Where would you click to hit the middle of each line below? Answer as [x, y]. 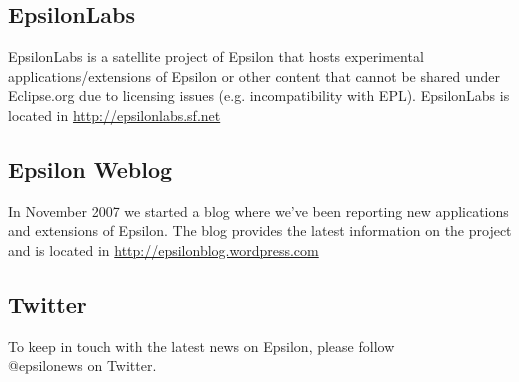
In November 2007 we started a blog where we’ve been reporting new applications [258, 210]
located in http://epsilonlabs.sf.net [114, 114]
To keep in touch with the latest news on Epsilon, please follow [201, 345]
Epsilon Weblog [90, 168]
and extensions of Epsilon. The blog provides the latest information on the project [260, 230]
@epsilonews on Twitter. [82, 365]
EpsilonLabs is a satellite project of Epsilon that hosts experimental [216, 56]
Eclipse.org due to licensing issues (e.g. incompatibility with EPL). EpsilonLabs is [259, 95]
